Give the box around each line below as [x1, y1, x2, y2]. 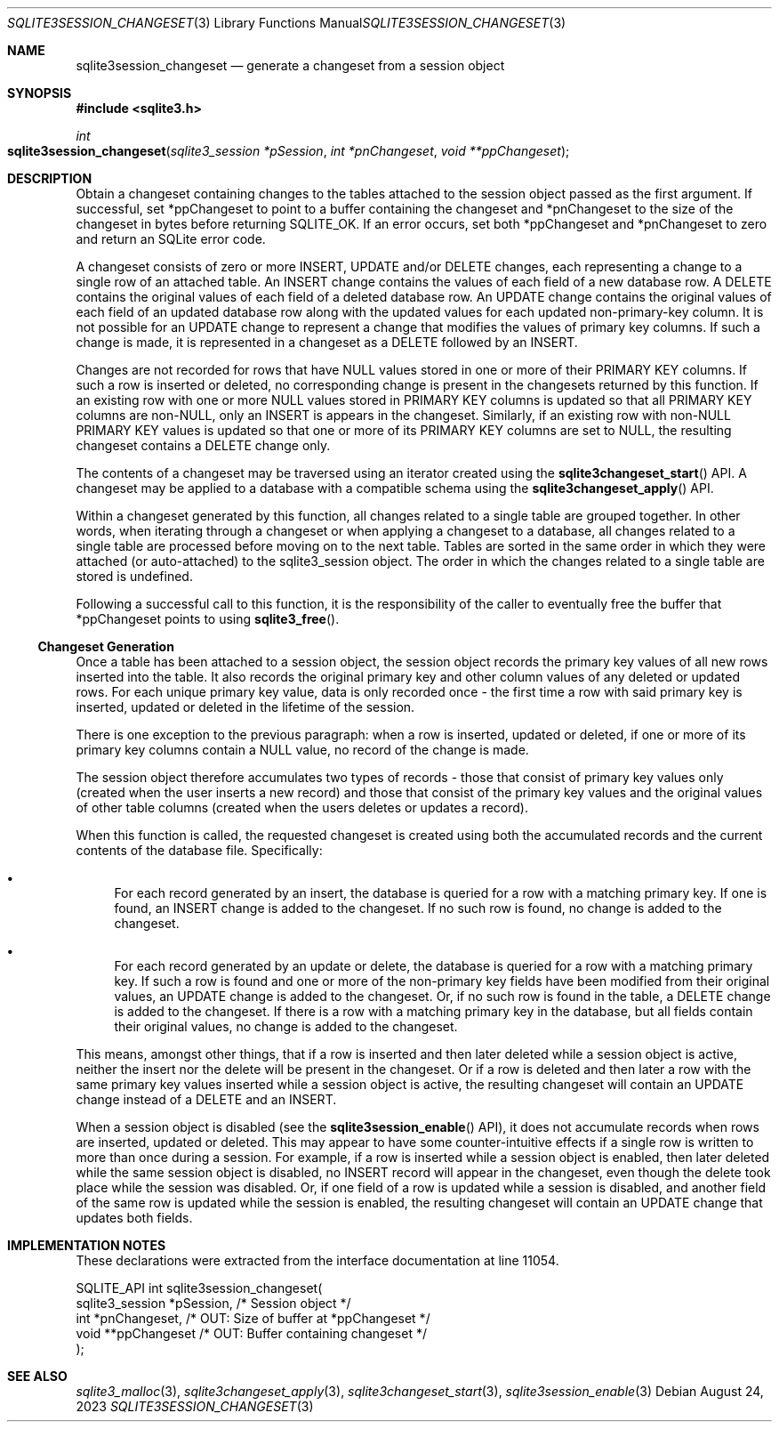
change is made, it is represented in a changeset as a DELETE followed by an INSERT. [76, 335, 578, 350]
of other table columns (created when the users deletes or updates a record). [76, 800, 528, 815]
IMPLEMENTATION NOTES [7, 1238, 166, 1253]
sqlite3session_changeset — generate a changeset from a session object [76, 58, 505, 73]
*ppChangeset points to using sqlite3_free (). [76, 611, 340, 626]
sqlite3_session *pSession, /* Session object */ [76, 1296, 351, 1311]
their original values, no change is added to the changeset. [114, 1019, 458, 1034]
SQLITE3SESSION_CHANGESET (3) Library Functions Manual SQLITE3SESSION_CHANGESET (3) [7, 15, 566, 30]
